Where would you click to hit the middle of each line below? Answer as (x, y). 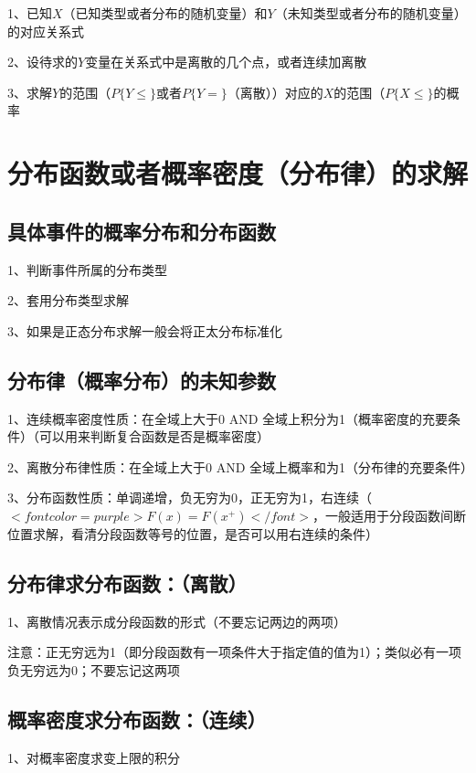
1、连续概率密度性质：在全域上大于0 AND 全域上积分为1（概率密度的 (215, 418)
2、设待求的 (42, 62)
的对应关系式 (46, 31)
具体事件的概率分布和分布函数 (142, 231)
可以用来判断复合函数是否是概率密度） (154, 436)
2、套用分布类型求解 (68, 300)
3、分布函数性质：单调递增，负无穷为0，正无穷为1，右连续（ (190, 498)
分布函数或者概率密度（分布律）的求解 (238, 173)
